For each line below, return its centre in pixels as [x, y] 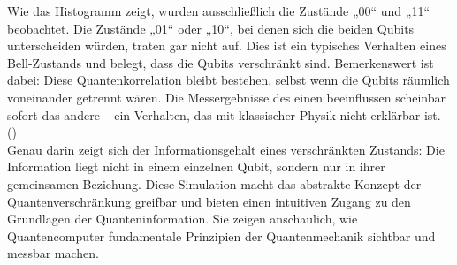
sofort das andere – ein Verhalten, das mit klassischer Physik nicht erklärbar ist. [224, 114]
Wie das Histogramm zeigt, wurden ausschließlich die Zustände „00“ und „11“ [218, 11]
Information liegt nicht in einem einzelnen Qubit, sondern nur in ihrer [196, 167]
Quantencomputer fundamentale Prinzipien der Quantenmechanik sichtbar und [221, 235]
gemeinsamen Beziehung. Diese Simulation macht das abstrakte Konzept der [214, 183]
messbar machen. [53, 253]
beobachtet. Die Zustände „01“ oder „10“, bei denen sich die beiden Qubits [211, 28]
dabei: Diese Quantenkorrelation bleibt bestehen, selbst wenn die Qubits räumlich [228, 80]
